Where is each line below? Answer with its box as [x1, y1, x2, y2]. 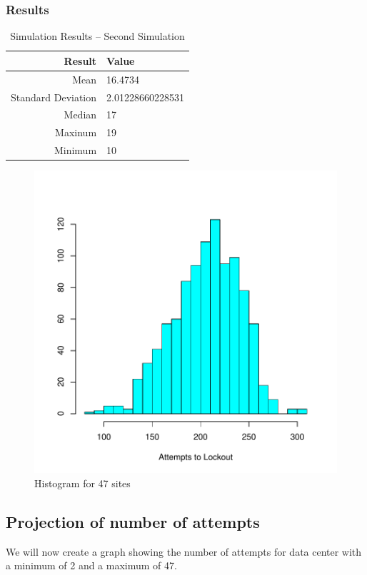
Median [64, 107, 97, 122]
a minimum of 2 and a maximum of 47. [6, 558, 177, 573]
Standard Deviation [11, 89, 97, 104]
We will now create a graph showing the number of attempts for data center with [6, 544, 362, 559]
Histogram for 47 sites [34, 475, 131, 490]
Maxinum [55, 125, 97, 140]
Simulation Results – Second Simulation [10, 29, 185, 44]
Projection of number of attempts [6, 510, 260, 532]
